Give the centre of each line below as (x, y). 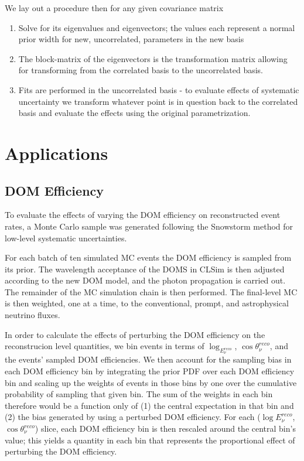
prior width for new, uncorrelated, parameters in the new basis (131, 39)
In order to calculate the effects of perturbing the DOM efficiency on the (135, 334)
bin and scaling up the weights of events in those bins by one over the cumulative (151, 382)
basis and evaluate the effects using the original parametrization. (134, 113)
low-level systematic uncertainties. (66, 238)
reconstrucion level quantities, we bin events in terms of (105, 346)
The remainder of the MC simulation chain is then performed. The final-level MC (151, 291)
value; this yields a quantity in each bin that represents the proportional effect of (150, 440)
